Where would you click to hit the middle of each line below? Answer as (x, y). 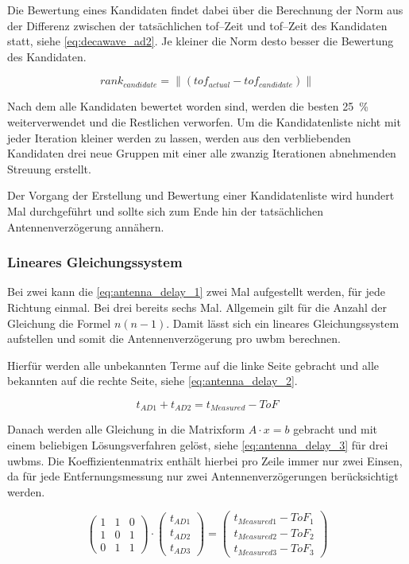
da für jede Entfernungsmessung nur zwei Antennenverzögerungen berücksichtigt (203, 476)
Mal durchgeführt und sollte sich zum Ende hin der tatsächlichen (166, 210)
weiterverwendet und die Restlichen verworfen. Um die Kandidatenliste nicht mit (204, 121)
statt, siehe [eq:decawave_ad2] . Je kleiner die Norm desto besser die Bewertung (201, 41)
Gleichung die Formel (59, 323)
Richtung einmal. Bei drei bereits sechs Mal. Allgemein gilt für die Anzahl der (197, 307)
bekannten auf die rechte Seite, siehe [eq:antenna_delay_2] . (152, 381)
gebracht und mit (336, 429)
